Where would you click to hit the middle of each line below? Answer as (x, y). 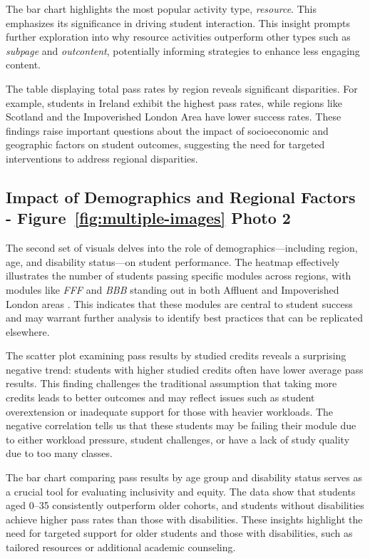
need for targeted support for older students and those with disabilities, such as (179, 533)
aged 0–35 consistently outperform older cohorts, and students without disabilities (185, 505)
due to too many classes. (59, 453)
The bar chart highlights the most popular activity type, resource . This (161, 9)
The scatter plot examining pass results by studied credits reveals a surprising (176, 355)
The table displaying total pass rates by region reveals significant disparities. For (182, 88)
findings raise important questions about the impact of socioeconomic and (167, 130)
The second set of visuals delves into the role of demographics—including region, (182, 248)
